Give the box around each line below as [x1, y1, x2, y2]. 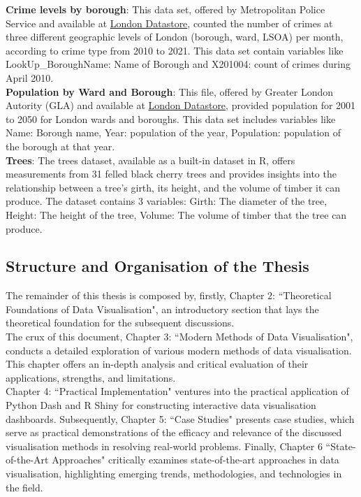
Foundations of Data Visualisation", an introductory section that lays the [6, 301, 319, 316]
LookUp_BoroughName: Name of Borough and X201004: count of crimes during [6, 57, 351, 71]
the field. [6, 480, 43, 494]
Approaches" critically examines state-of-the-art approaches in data [52, 452, 339, 467]
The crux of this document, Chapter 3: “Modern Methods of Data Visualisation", [6, 329, 353, 344]
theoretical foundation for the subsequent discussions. [6, 315, 235, 330]
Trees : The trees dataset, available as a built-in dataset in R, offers [6, 152, 295, 167]
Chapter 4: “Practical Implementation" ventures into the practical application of [6, 384, 349, 398]
